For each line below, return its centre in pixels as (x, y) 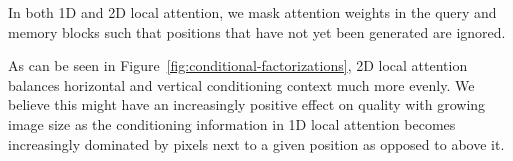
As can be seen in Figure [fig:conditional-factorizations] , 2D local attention (238, 65)
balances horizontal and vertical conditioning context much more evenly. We (241, 84)
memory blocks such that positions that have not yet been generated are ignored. (257, 31)
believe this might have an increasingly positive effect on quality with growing (247, 104)
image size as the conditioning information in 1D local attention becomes (232, 123)
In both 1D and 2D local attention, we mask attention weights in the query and (252, 12)
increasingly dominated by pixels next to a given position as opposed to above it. (256, 143)
